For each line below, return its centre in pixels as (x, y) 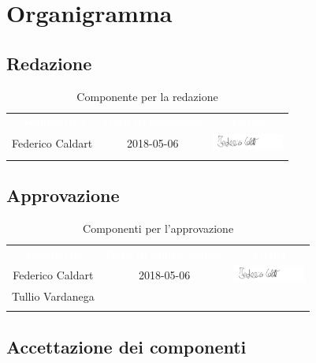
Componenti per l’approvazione (158, 228)
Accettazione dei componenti (126, 346)
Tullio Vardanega (53, 296)
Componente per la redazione (147, 96)
